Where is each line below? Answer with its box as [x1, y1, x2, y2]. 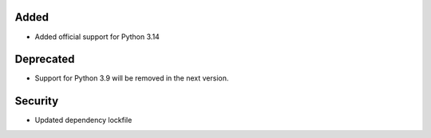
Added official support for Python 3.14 [34, 32, 160, 41]
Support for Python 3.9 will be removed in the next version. [34, 73, 229, 83]
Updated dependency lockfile [34, 116, 132, 125]
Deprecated [14, 53, 75, 66]
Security [14, 94, 59, 108]
